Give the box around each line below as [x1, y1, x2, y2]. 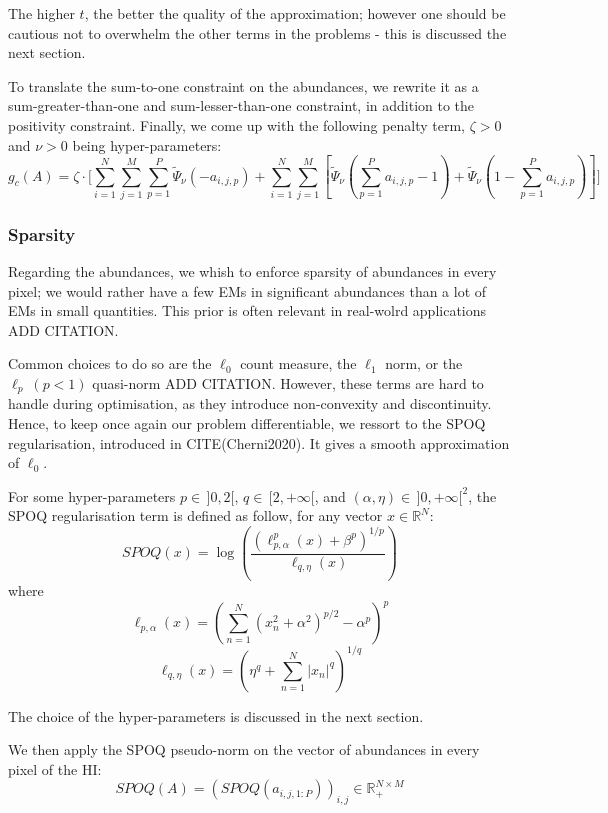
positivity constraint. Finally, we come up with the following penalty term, [8, 114, 466, 135]
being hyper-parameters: [72, 134, 222, 155]
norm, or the [385, 353, 463, 374]
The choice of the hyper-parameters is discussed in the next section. [8, 705, 424, 726]
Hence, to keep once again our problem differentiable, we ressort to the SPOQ [8, 413, 486, 434]
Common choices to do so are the [8, 353, 212, 374]
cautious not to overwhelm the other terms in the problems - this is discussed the [8, 22, 507, 43]
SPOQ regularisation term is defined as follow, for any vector [8, 505, 383, 526]
